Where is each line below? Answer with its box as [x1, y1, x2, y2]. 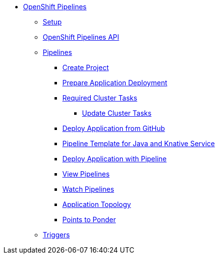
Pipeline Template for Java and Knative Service [62, 139, 215, 148]
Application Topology [62, 200, 131, 208]
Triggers [43, 231, 70, 239]
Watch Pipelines [62, 185, 114, 193]
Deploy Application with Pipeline [62, 155, 167, 163]
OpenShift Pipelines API [43, 33, 119, 41]
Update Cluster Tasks [82, 109, 152, 117]
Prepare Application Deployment [62, 78, 167, 87]
